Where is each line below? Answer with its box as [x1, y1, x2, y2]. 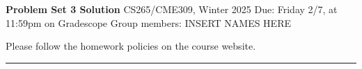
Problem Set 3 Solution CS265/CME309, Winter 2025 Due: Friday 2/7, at [6, 2, 338, 16]
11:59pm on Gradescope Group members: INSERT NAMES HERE [6, 15, 291, 30]
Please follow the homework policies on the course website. [6, 39, 256, 53]
